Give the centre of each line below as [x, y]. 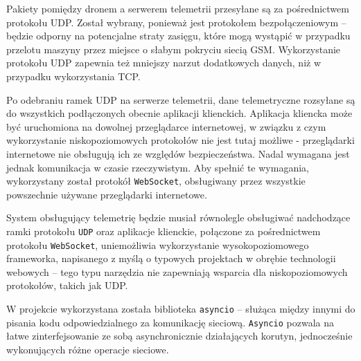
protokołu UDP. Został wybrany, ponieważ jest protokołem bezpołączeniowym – [176, 22]
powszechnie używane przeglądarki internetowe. [107, 194]
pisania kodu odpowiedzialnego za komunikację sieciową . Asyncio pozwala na [170, 322]
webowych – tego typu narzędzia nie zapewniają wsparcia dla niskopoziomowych [177, 271]
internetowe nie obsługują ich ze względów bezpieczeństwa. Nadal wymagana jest [178, 153]
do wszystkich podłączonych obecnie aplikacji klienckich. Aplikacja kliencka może [179, 113]
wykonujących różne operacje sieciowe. [88, 349]
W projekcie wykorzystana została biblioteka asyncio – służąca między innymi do [181, 309]
